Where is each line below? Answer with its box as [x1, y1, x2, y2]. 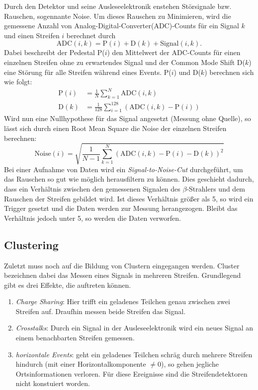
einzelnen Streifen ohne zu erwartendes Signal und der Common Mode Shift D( [4, 57, 246, 67]
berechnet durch [66, 30, 116, 40]
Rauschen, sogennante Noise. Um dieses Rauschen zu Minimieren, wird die [4, 10, 231, 21]
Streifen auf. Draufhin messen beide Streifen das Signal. [15, 306, 186, 316]
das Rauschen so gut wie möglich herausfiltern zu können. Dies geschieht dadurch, [4, 174, 254, 184]
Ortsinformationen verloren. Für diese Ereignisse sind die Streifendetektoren [15, 368, 248, 379]
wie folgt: [4, 76, 32, 87]
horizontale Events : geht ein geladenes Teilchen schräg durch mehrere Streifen [15, 349, 253, 359]
